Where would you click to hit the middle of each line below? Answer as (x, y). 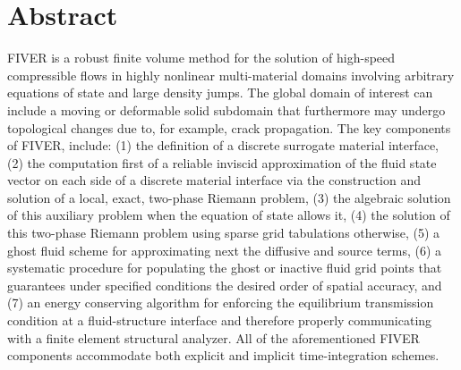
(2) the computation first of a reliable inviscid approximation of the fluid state (222, 162)
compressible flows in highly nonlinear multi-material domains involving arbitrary (231, 75)
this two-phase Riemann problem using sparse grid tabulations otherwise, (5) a (224, 233)
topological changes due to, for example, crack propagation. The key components (229, 127)
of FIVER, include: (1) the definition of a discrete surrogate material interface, (223, 145)
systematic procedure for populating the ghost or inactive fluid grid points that (225, 268)
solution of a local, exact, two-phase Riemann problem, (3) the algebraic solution (229, 197)
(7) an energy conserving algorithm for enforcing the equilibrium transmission (221, 303)
